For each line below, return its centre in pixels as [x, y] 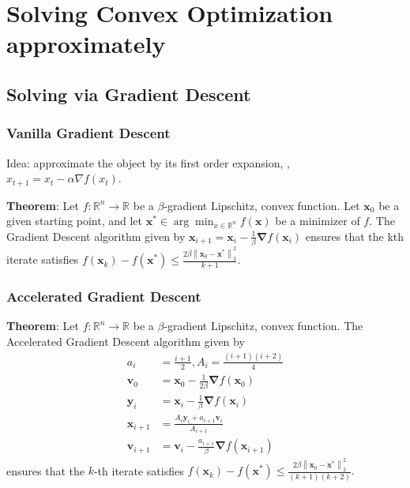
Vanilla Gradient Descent [88, 133]
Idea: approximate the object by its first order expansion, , [148, 162]
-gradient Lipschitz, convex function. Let [262, 205]
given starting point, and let [75, 221]
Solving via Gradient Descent [129, 94]
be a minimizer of [318, 221]
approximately [86, 44]
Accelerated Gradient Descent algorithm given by [126, 341]
